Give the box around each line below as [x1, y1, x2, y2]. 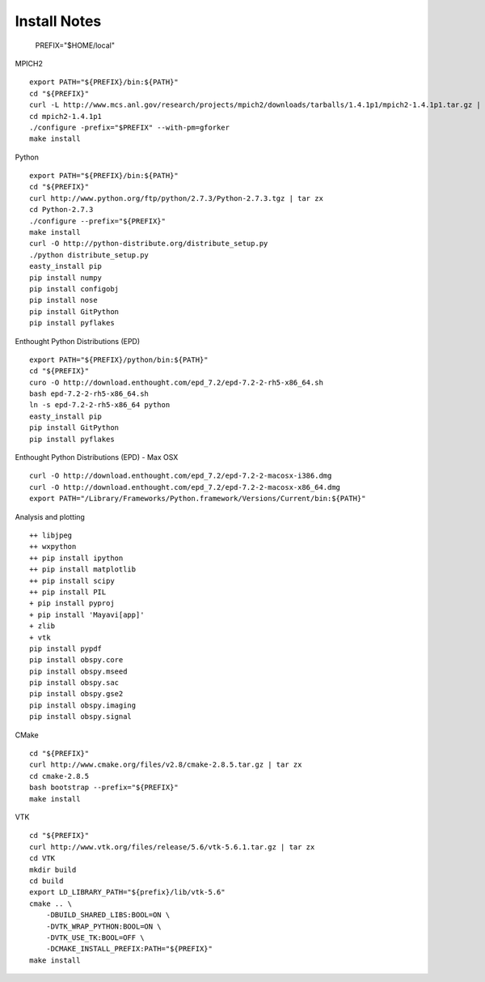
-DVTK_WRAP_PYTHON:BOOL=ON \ [45, 921, 162, 931]
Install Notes [15, 12, 102, 30]
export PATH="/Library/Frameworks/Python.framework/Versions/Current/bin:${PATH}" [29, 494, 366, 504]
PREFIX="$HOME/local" [35, 40, 115, 50]
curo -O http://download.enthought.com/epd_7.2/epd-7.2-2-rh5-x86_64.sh [29, 377, 323, 387]
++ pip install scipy [29, 576, 115, 585]
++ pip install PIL [29, 587, 107, 597]
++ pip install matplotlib [29, 565, 137, 574]
